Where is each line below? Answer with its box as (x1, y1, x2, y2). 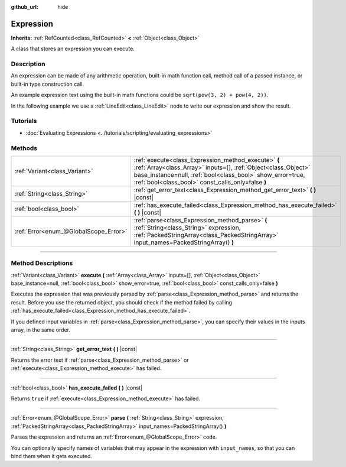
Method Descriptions (11, 259, 73, 267)
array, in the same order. (11, 326, 71, 333)
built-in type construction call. (11, 80, 84, 87)
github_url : (11, 4, 38, 10)
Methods (11, 144, 38, 152)
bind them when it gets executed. (11, 452, 93, 459)
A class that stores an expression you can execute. (11, 45, 135, 53)
